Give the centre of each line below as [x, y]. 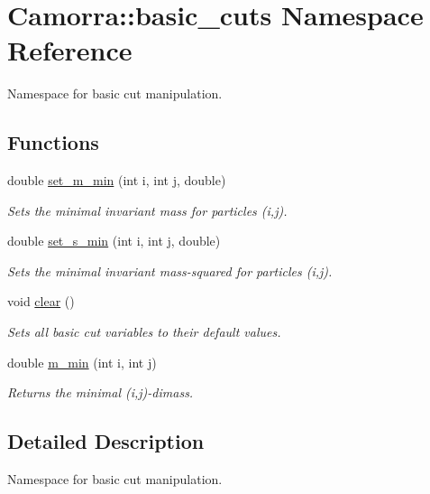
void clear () [41, 301]
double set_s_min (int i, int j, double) [114, 241]
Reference [70, 50]
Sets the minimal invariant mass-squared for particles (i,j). [170, 270]
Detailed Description [106, 441]
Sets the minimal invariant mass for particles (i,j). [147, 210]
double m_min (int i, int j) [82, 362]
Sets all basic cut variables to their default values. [144, 332]
